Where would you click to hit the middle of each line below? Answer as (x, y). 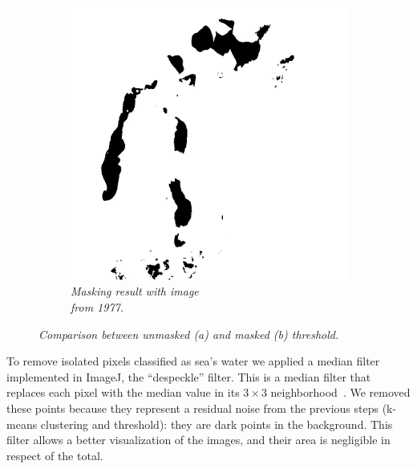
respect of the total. (55, 455)
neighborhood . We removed (340, 392)
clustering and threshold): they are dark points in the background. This (217, 424)
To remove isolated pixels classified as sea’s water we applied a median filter (193, 361)
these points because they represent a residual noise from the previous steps (193, 408)
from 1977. (97, 307)
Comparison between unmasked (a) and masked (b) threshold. (189, 334)
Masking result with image (135, 291)
